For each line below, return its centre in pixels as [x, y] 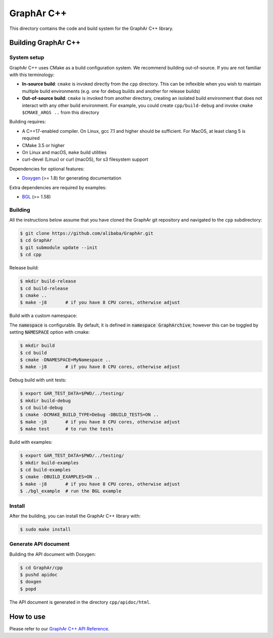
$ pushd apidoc [39, 575]
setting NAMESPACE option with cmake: [50, 332]
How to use [27, 616]
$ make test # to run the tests [67, 429]
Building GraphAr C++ [45, 43]
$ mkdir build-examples [50, 463]
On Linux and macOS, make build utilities [64, 152]
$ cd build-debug [41, 408]
